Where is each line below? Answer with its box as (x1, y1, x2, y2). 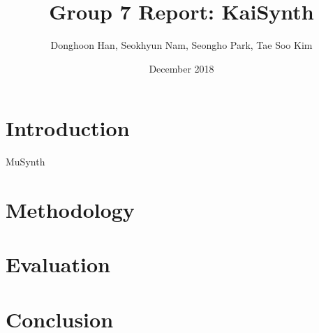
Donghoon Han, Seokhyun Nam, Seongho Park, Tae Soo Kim (50, 38, 313, 52)
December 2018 (149, 61, 214, 75)
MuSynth (6, 154, 45, 169)
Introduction (6, 114, 130, 142)
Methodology (6, 195, 135, 224)
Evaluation (6, 250, 110, 279)
